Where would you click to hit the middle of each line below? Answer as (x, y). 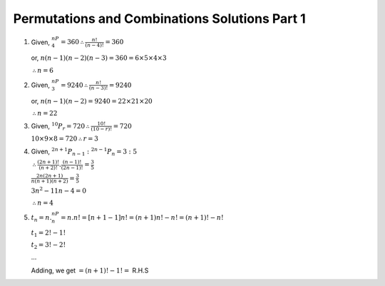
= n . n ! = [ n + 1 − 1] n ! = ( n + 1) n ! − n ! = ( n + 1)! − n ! (142, 218)
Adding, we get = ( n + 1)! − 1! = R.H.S (90, 270)
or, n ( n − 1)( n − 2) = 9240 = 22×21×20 (92, 101)
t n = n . (41, 219)
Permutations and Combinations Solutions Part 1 (159, 19)
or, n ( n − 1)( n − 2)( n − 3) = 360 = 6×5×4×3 (99, 58)
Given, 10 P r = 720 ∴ (61, 127)
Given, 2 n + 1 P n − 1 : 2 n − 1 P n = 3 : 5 (84, 152)
